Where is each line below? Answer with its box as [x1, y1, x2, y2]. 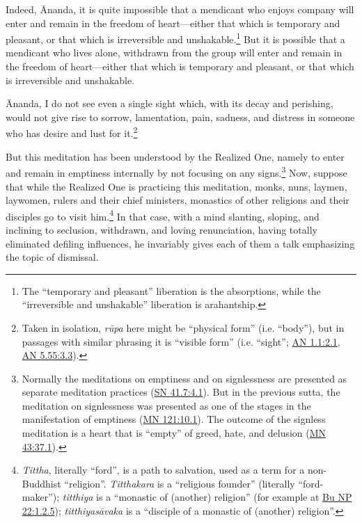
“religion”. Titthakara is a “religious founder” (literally [64, 476, 295, 490]
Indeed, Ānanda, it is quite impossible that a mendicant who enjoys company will [6, 2, 354, 16]
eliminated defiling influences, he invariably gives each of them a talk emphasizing [6, 236, 355, 250]
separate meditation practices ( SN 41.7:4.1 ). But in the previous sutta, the [22, 385, 340, 399]
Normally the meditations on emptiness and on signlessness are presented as [22, 371, 347, 385]
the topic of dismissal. [6, 250, 99, 264]
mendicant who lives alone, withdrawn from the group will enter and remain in [6, 45, 343, 60]
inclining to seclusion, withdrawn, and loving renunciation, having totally [6, 222, 317, 236]
